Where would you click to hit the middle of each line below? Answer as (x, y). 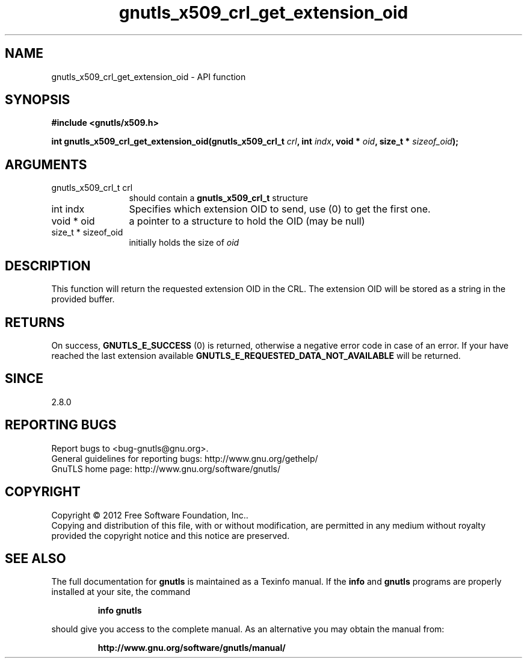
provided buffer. (83, 299)
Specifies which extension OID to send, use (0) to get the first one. (280, 209)
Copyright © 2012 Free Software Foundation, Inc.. (150, 515)
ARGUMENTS (46, 164)
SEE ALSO (35, 558)
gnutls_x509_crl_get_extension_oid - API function (149, 76)
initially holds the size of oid (184, 243)
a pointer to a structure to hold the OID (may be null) (247, 221)
